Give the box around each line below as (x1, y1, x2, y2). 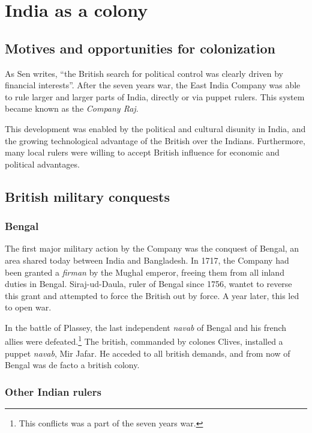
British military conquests (5, 187, 170, 205)
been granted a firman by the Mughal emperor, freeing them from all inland (5, 265, 284, 278)
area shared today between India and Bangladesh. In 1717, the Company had (5, 253, 289, 266)
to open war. (5, 301, 52, 313)
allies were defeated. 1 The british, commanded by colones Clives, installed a (5, 333, 283, 348)
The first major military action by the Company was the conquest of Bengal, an (5, 242, 299, 255)
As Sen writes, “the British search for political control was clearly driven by (5, 67, 284, 79)
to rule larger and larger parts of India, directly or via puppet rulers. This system (5, 90, 305, 103)
